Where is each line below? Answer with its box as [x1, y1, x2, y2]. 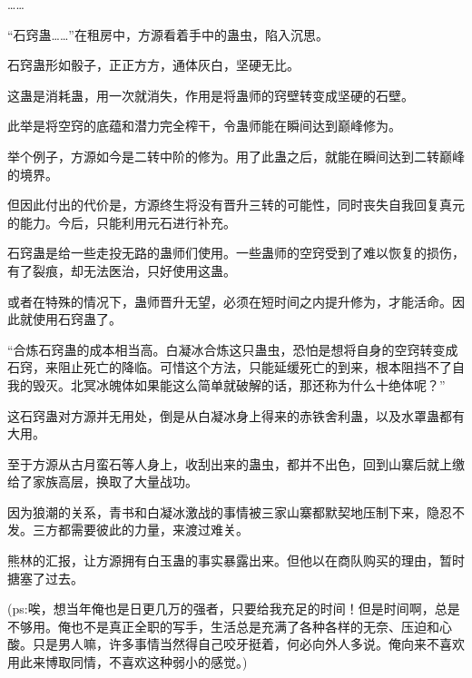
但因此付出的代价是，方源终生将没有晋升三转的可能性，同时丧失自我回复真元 [7, 195, 465, 214]
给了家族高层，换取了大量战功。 [7, 472, 198, 491]
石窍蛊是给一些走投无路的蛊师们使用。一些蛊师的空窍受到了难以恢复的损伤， [7, 243, 465, 262]
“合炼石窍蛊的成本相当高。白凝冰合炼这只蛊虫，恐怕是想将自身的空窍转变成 [7, 339, 458, 359]
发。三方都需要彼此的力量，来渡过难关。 [7, 520, 249, 539]
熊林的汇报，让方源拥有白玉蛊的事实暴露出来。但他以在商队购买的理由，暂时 [7, 551, 465, 570]
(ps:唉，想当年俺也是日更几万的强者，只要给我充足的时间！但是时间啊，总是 [7, 599, 460, 618]
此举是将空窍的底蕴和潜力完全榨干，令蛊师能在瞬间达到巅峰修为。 [7, 116, 401, 135]
